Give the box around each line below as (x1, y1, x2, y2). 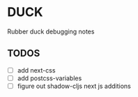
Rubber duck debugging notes (7, 27, 95, 36)
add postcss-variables (17, 74, 82, 82)
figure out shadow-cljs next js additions (17, 82, 131, 90)
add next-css (17, 66, 56, 74)
